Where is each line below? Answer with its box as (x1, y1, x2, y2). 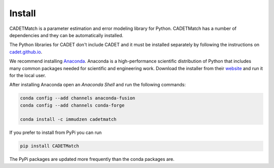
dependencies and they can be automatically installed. (9, 32, 124, 38)
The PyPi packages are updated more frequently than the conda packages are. (9, 156, 175, 162)
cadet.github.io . (9, 49, 43, 55)
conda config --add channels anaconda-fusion (20, 95, 135, 101)
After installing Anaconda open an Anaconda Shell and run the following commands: (9, 82, 186, 88)
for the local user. (9, 72, 46, 78)
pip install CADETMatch (20, 143, 80, 149)
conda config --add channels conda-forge (20, 102, 125, 108)
